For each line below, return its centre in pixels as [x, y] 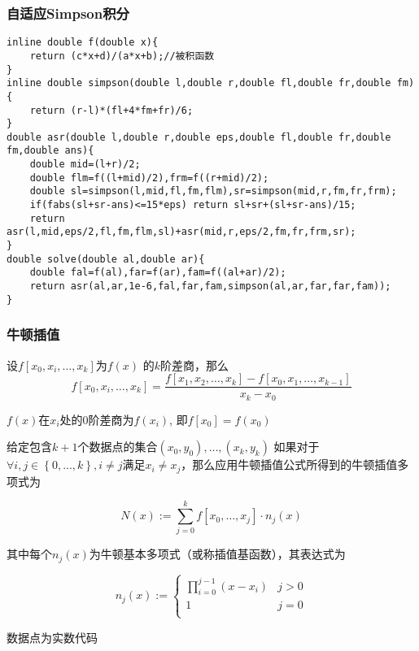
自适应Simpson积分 [68, 13]
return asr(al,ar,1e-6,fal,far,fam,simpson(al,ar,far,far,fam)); [210, 286]
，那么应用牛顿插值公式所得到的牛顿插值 [289, 464]
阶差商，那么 [195, 365]
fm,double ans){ [50, 151]
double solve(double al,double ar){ [106, 259]
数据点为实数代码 [52, 637]
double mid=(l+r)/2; [85, 165]
